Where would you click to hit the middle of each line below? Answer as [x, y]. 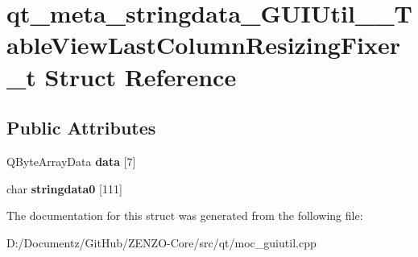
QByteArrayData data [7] [71, 161]
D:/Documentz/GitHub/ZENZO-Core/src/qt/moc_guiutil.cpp [161, 242]
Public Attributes [81, 128]
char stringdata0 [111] [64, 188]
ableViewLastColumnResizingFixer [204, 45]
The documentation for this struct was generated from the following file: [185, 216]
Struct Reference [141, 76]
